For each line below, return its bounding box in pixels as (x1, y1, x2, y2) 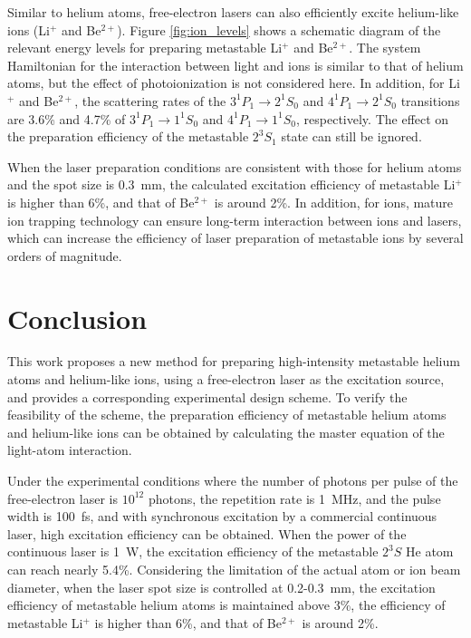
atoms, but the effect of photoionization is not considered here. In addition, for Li (7, 73, 460, 92)
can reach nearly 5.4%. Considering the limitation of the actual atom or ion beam (7, 559, 461, 578)
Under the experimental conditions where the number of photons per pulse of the (7, 471, 458, 489)
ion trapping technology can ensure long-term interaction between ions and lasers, (7, 210, 462, 229)
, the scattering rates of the (74, 91, 226, 110)
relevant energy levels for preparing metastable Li (7, 38, 283, 57)
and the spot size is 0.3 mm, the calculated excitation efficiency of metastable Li (7, 175, 456, 194)
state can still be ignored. (281, 127, 422, 146)
